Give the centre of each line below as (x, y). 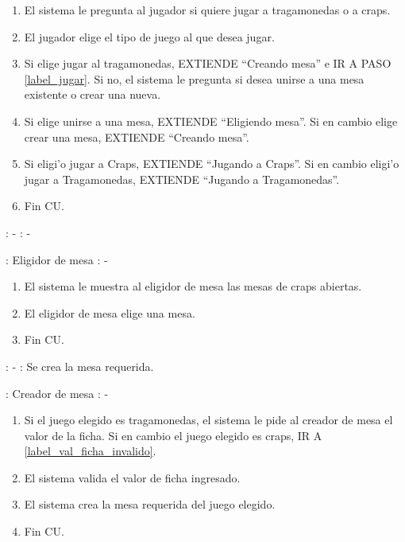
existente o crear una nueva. (93, 94)
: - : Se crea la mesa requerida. (80, 366)
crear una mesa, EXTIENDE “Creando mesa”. (137, 136)
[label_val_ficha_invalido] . (90, 451)
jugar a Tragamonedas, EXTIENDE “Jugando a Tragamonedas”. (182, 179)
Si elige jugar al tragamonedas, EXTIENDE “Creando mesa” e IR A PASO (208, 63)
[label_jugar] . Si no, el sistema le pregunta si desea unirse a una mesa (194, 78)
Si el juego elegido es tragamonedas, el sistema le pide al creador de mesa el (208, 420)
